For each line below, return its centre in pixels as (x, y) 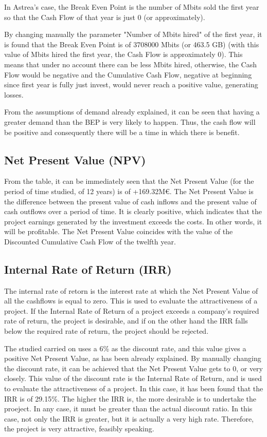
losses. (14, 94)
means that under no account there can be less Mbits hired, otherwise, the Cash (130, 64)
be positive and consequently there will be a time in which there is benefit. (122, 132)
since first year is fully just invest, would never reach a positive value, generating (131, 84)
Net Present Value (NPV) (75, 159)
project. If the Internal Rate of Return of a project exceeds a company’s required (132, 310)
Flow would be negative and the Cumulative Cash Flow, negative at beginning (128, 74)
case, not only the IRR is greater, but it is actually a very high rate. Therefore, (129, 418)
